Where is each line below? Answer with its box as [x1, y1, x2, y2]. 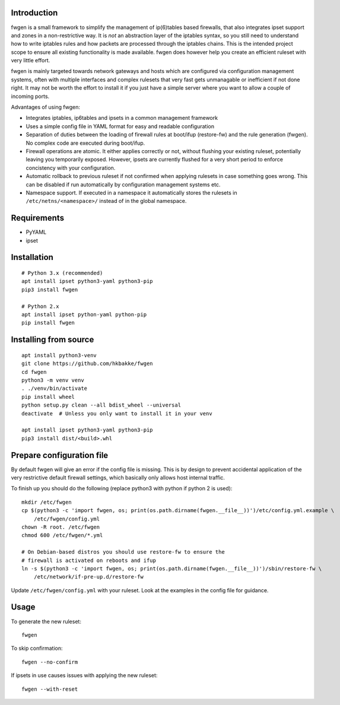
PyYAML [26, 228, 47, 236]
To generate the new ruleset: [11, 618, 81, 625]
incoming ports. [11, 93, 50, 100]
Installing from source [11, 335, 94, 345]
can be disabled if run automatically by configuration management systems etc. [26, 181, 221, 188]
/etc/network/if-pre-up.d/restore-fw [33, 573, 144, 580]
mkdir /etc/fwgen [21, 498, 72, 506]
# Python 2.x [21, 303, 59, 310]
